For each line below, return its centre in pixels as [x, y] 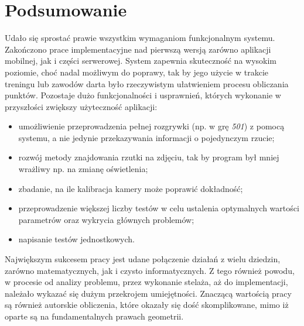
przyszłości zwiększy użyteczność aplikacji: [81, 106]
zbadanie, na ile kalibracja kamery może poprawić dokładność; [131, 188]
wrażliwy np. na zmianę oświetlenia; [83, 169]
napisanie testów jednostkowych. [76, 239]
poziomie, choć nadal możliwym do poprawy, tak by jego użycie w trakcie [137, 72]
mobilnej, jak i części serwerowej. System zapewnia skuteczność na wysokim [141, 61]
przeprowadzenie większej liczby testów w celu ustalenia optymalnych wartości [159, 208]
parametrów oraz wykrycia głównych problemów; [106, 219]
